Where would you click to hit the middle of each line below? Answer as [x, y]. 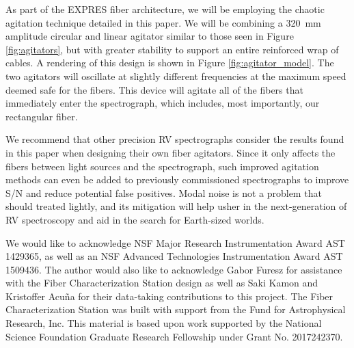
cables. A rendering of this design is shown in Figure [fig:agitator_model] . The [170, 63]
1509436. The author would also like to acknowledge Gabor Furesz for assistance [174, 269]
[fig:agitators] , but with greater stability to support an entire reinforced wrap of [172, 49]
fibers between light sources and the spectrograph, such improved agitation [162, 166]
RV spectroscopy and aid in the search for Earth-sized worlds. [135, 219]
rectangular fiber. [42, 116]
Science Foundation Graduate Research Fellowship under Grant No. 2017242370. [174, 336]
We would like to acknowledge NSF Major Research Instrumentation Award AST [175, 242]
